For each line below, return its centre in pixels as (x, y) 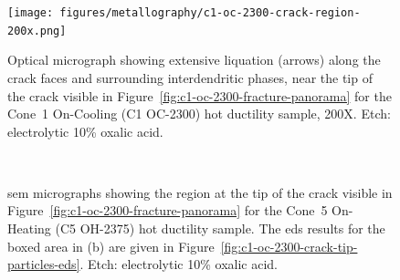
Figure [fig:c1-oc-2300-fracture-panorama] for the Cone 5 (168, 210)
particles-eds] (44, 264)
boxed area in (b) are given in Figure (111, 246)
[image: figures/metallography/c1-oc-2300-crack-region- (184, 13)
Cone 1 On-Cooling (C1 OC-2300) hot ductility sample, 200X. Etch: (199, 114)
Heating (29, 228)
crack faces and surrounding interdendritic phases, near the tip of (190, 77)
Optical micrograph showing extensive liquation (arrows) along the (194, 60)
